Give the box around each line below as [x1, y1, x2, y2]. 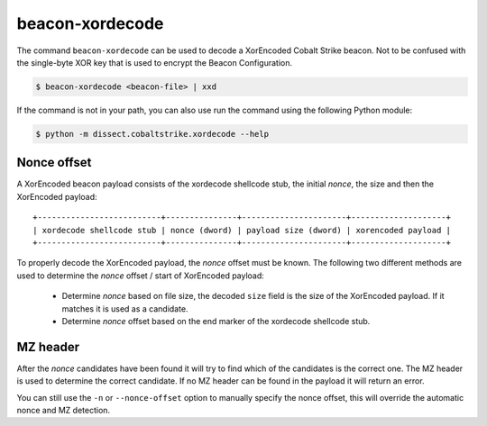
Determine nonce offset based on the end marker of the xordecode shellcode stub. [61, 315, 371, 326]
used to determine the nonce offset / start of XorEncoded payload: [16, 270, 265, 281]
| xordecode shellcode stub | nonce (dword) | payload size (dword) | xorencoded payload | [32, 225, 451, 235]
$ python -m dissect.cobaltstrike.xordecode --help [35, 129, 270, 139]
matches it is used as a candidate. [61, 303, 188, 314]
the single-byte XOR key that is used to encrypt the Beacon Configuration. [16, 57, 293, 68]
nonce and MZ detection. [16, 404, 111, 415]
